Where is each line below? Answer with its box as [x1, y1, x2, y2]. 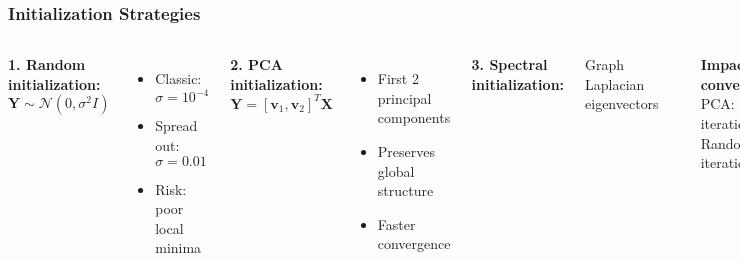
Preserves [377, 141, 435, 161]
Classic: [155, 68, 202, 89]
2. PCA [230, 54, 283, 75]
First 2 [377, 68, 419, 89]
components [377, 107, 451, 128]
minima [155, 237, 202, 258]
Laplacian [585, 73, 645, 94]
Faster [377, 213, 416, 234]
